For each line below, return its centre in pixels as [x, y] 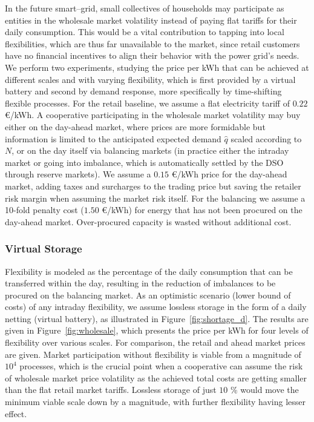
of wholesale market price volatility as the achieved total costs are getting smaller [156, 377]
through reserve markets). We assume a [78, 174]
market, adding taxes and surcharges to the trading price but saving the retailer [153, 186]
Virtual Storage [44, 249]
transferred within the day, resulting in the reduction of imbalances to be [140, 283]
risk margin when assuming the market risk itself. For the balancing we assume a [155, 198]
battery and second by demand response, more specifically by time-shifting [143, 91]
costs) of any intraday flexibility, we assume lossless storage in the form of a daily [156, 307]
